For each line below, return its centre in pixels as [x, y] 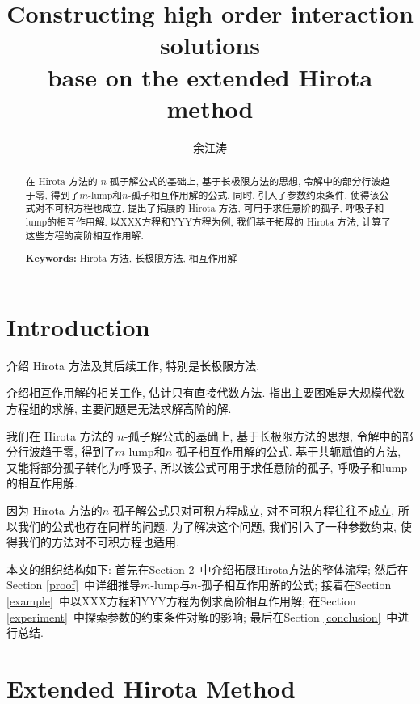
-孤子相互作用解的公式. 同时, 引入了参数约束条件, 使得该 [254, 194]
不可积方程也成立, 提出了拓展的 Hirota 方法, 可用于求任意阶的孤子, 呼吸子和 [214, 208]
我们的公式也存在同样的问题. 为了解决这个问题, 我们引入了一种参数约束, [207, 526]
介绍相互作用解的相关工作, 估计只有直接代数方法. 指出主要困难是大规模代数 [206, 392]
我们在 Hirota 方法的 [60, 435]
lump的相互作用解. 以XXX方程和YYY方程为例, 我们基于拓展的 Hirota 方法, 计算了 [208, 222]
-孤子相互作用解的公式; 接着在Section [294, 585]
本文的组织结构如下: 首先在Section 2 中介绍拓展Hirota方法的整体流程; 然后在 [208, 569]
